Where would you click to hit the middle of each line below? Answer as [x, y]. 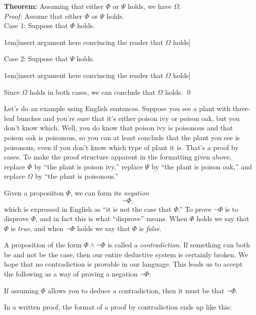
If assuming [21, 290]
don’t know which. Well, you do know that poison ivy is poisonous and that [119, 128]
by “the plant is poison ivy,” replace [89, 166]
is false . [150, 228]
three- [241, 108]
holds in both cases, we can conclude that [92, 92]
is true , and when [37, 228]
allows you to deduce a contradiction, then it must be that [136, 290]
